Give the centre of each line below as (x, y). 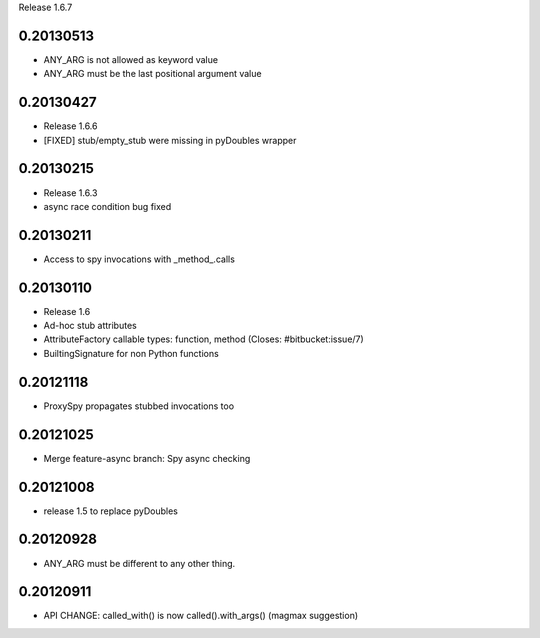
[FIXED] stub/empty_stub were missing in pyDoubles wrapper (170, 140)
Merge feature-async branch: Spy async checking (147, 458)
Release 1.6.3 (70, 192)
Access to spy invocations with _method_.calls (139, 259)
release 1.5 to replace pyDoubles (111, 511)
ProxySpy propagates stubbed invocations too (139, 406)
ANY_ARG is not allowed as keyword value (131, 59)
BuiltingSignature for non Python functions (131, 353)
